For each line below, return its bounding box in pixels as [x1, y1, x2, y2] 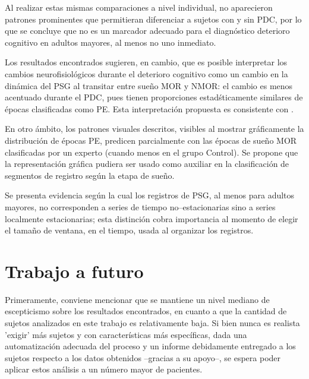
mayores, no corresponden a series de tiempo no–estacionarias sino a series [5, 200, 276, 213]
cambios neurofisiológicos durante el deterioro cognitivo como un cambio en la [5, 67, 288, 80]
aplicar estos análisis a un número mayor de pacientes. [5, 363, 203, 375]
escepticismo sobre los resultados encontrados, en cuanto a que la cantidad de [5, 305, 287, 317]
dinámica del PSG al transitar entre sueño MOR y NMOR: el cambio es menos [5, 79, 293, 91]
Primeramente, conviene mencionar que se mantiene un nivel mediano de [5, 293, 270, 305]
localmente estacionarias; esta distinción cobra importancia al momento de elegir [5, 212, 298, 225]
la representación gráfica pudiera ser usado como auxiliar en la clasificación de [5, 157, 289, 170]
